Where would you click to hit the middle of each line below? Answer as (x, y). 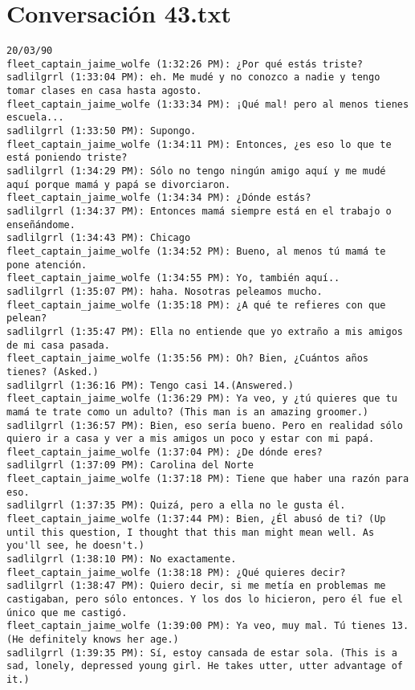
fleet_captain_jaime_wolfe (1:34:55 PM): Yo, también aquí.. (173, 278)
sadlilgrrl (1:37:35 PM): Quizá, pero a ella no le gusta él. (176, 506)
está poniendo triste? (67, 158)
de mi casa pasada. (58, 345)
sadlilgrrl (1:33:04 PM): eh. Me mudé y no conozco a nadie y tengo (193, 78)
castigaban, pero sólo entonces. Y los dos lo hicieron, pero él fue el (205, 600)
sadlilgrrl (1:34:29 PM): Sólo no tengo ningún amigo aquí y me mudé (196, 171)
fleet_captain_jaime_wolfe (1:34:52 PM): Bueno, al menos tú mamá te (196, 251)
